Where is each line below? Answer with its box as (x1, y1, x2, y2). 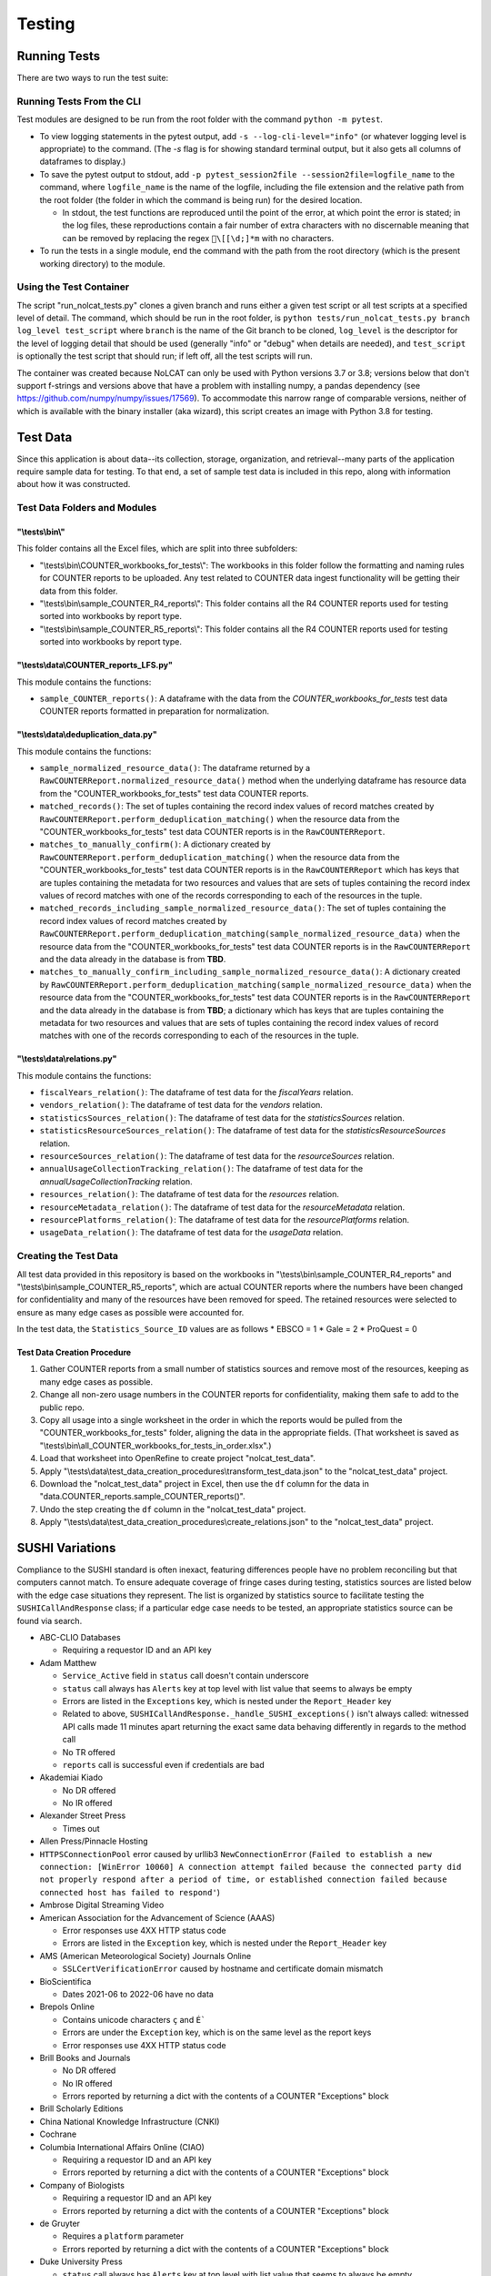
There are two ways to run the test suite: (16, 73, 168, 84)
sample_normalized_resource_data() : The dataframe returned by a (39, 763, 311, 774)
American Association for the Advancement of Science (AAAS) (39, 1912, 276, 1923)
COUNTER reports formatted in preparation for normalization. (39, 706, 270, 716)
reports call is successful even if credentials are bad (62, 1759, 266, 1770)
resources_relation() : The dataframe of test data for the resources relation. (39, 1189, 340, 1200)
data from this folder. (39, 585, 118, 596)
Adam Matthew (39, 1657, 97, 1668)
